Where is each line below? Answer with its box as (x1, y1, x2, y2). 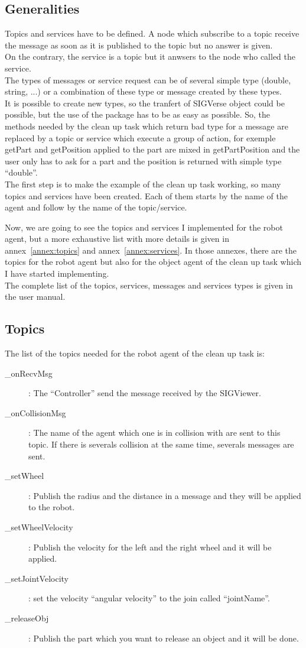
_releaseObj (5, 611, 49, 624)
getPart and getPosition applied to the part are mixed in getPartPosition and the (5, 143, 300, 155)
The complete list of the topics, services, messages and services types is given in (5, 278, 293, 291)
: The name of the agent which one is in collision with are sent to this (28, 426, 281, 439)
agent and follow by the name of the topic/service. (5, 201, 187, 213)
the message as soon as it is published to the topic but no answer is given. (5, 38, 273, 51)
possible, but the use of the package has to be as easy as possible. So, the (5, 108, 271, 121)
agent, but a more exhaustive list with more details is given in (5, 232, 229, 245)
